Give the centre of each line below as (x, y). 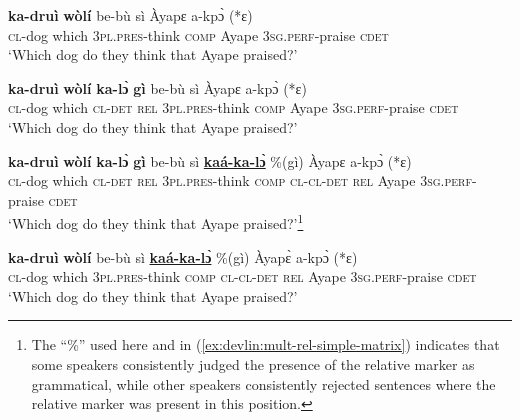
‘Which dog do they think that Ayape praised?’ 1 (156, 221)
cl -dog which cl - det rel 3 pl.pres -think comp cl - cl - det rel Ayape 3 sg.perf (240, 180)
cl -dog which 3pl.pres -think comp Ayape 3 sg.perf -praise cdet (198, 34)
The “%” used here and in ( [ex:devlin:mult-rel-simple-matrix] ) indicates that (265, 344)
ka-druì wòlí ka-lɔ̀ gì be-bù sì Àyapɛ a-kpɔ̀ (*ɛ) (157, 87)
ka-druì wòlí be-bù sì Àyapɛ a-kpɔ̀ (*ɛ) (130, 15)
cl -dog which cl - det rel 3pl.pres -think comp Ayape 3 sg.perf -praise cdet (233, 107)
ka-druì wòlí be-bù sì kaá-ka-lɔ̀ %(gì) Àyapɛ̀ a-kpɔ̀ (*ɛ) (183, 256)
